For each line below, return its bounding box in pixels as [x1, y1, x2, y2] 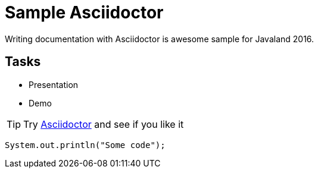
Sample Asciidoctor [5, 2, 164, 23]
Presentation [29, 79, 79, 90]
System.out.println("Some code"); [5, 140, 166, 150]
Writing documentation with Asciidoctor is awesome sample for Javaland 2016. [5, 33, 314, 44]
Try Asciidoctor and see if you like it [23, 118, 184, 130]
